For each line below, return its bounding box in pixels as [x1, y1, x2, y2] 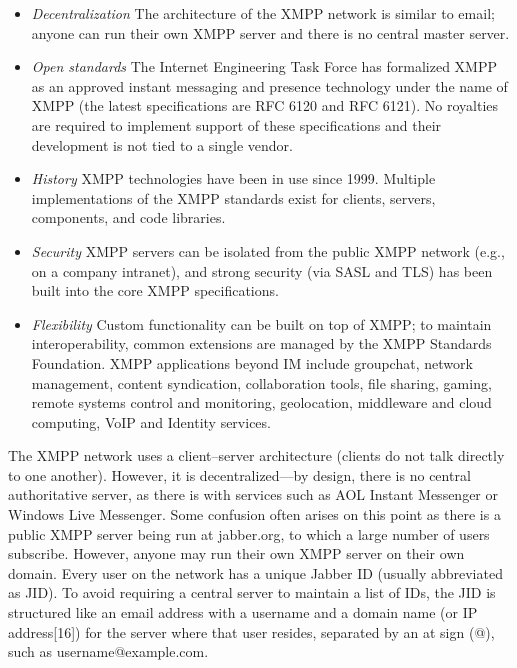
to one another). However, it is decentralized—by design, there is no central [8, 464, 471, 485]
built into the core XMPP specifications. [31, 280, 279, 301]
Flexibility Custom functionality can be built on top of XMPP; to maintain [31, 313, 492, 334]
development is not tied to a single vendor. [31, 134, 293, 155]
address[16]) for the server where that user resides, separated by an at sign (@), [8, 621, 495, 642]
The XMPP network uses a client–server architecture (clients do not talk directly [8, 445, 505, 466]
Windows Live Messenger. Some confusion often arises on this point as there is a [8, 504, 501, 525]
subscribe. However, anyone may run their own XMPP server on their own [8, 543, 465, 564]
